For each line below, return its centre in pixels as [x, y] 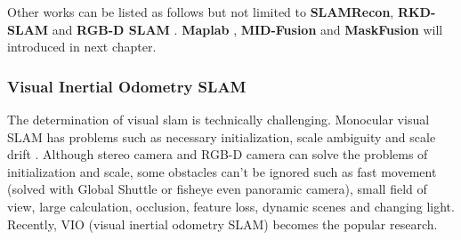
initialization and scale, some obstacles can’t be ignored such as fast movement [222, 171]
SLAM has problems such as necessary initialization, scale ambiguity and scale [222, 136]
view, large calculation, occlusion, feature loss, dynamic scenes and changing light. [231, 206]
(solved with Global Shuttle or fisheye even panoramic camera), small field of [217, 189]
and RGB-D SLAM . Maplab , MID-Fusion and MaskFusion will [247, 29]
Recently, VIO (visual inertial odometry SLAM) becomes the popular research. [222, 224]
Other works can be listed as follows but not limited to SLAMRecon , [201, 12]
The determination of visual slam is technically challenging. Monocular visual [218, 119]
